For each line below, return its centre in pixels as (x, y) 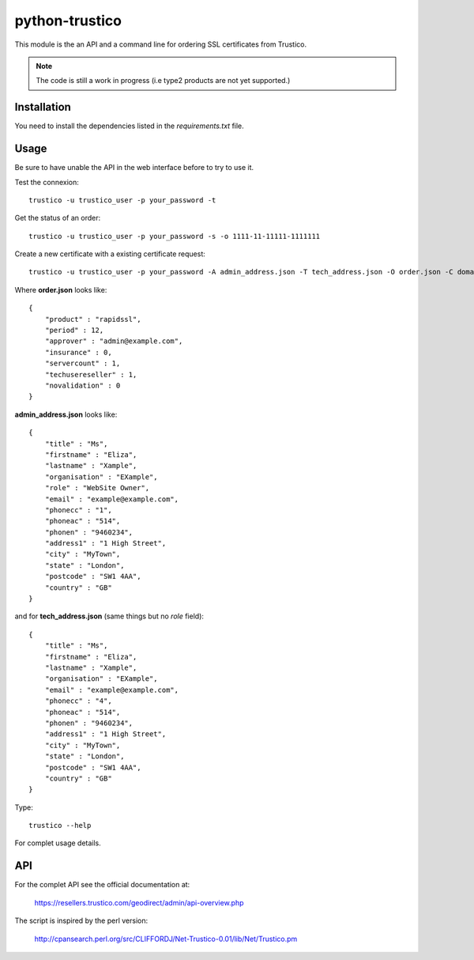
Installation (43, 107)
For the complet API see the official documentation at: (102, 885)
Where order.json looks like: (61, 289)
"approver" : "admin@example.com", (114, 341)
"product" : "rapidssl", (93, 319)
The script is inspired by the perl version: (81, 920)
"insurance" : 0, (78, 352)
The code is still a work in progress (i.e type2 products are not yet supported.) (163, 81)
